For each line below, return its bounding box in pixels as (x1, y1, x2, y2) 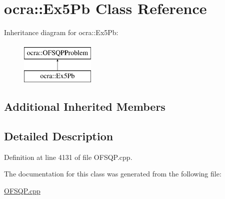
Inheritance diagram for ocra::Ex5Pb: (4, 27, 118, 38)
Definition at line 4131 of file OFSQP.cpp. (4, 151, 132, 162)
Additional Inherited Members (4, 99, 165, 114)
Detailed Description (4, 128, 113, 144)
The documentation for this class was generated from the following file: (4, 168, 221, 179)
